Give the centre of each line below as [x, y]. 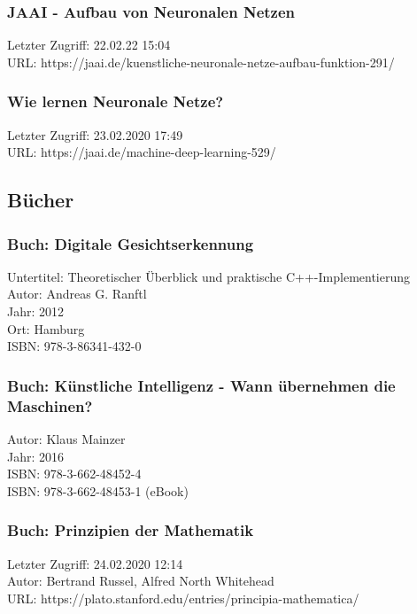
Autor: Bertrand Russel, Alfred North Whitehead [141, 581]
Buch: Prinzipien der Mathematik [131, 530]
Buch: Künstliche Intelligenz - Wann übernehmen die [201, 385]
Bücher [41, 200]
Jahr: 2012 [36, 311]
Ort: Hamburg [46, 328]
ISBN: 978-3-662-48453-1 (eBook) [98, 490]
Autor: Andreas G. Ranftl [77, 294]
